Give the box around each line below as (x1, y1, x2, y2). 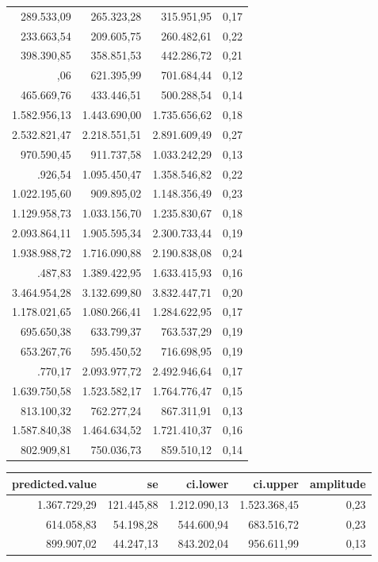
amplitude (309, 475, 366, 491)
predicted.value (12, 475, 97, 491)
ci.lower (185, 475, 229, 491)
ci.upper (253, 475, 299, 491)
